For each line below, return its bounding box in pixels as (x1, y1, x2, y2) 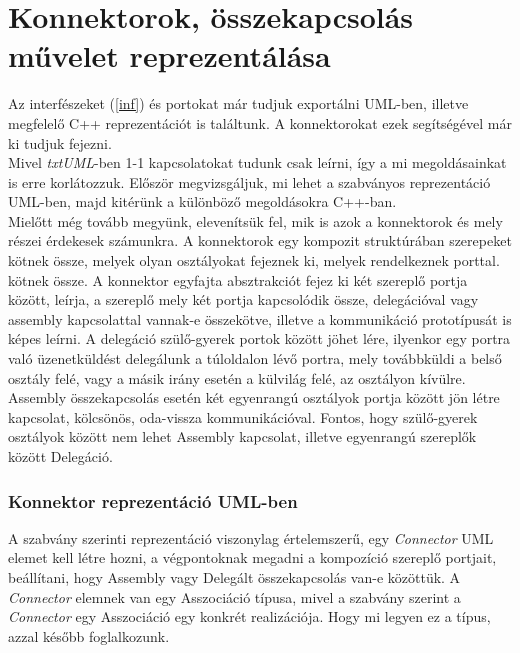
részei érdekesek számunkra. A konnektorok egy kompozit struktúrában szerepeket (8, 230, 512, 251)
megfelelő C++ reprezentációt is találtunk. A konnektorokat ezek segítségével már (8, 112, 512, 133)
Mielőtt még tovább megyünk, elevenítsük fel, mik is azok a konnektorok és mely (8, 210, 503, 231)
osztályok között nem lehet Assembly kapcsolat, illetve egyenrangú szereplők (8, 426, 477, 447)
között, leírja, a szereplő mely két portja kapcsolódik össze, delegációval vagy (8, 289, 479, 310)
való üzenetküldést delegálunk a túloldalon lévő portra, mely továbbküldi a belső (8, 348, 502, 369)
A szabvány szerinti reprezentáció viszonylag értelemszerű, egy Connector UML (8, 527, 494, 548)
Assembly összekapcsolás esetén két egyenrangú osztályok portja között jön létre (8, 387, 500, 408)
